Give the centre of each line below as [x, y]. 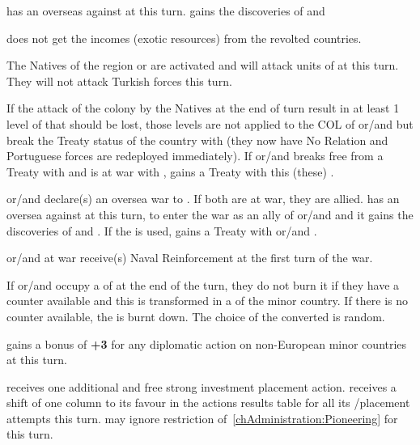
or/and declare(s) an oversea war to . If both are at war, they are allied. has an [203, 199]
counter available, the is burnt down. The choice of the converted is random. [196, 316]
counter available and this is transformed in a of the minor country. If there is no [208, 301]
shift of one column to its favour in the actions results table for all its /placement [208, 403]
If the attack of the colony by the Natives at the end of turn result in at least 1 [203, 108]
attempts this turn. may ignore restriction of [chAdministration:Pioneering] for [202, 418]
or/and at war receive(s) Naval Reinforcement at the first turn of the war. [190, 258]
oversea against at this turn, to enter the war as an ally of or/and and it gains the [210, 214]
